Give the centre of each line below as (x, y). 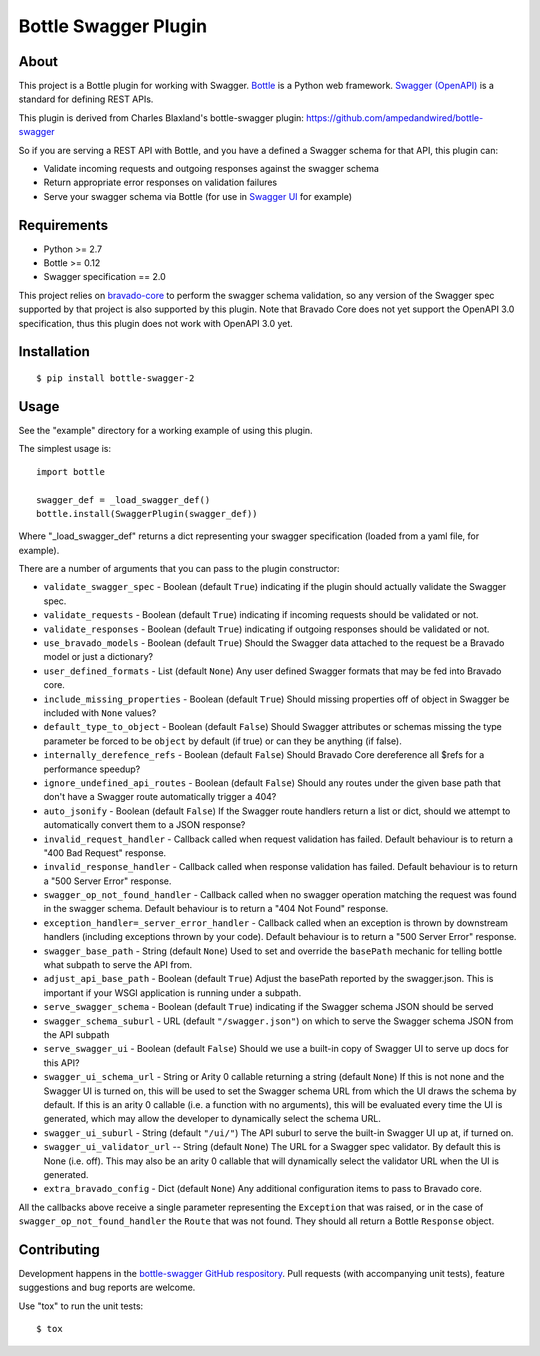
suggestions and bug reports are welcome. (107, 1287)
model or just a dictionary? (98, 657)
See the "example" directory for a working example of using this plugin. (166, 430)
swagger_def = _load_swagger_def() (123, 499)
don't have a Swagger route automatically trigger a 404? (160, 797)
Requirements (63, 225)
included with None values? (100, 713)
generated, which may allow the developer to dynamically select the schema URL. (212, 1119)
